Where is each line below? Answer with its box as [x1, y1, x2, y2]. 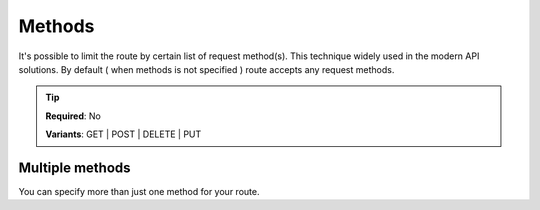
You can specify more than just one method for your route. [18, 186, 260, 198]
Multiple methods [18, 159, 131, 176]
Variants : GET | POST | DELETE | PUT [45, 128, 202, 140]
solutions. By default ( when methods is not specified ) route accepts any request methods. [18, 63, 395, 75]
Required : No [45, 110, 102, 122]
